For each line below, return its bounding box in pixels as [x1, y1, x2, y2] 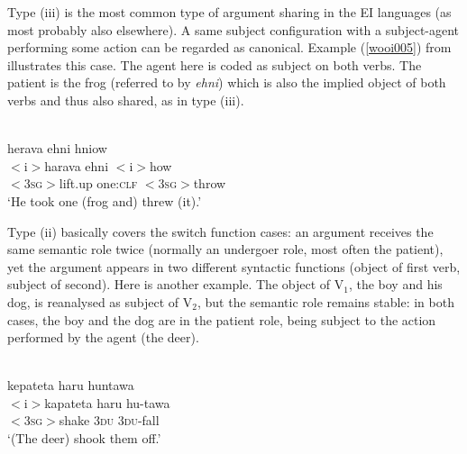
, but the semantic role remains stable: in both [197, 292, 454, 311]
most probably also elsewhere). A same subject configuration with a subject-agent [7, 20, 460, 39]
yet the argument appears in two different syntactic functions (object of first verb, [7, 257, 461, 276]
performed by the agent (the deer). [7, 328, 199, 347]
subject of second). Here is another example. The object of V [7, 275, 344, 294]
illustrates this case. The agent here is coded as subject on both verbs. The [7, 55, 422, 74]
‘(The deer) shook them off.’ [7, 429, 161, 448]
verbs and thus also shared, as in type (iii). [7, 90, 244, 109]
